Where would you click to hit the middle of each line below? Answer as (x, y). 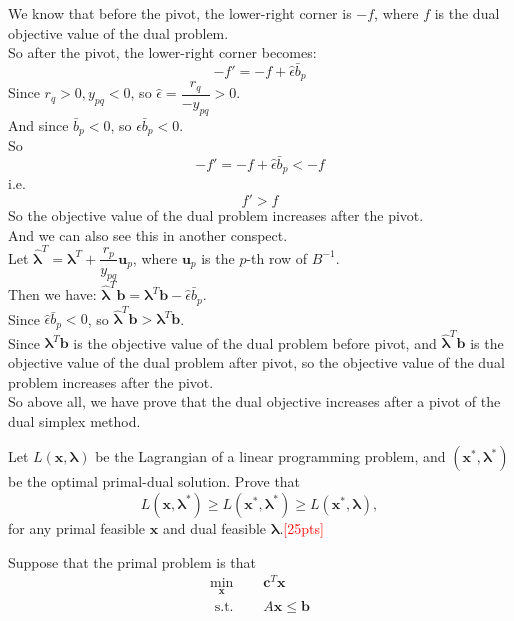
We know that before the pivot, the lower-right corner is (180, 13)
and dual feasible (214, 527)
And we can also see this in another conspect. (148, 234)
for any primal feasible (77, 527)
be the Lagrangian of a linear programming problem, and (270, 456)
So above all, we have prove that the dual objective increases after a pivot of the (254, 401)
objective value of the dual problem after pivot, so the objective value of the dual (256, 362)
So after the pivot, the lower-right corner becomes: (162, 52)
